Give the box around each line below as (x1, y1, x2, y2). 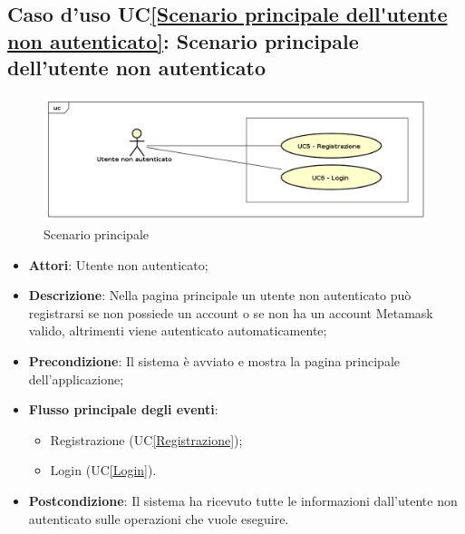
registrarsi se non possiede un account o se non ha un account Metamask (28, 303, 433, 322)
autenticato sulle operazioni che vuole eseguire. (28, 509, 289, 528)
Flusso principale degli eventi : (28, 400, 218, 419)
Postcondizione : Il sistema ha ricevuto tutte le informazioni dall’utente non (28, 490, 458, 510)
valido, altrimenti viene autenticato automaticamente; (28, 321, 327, 340)
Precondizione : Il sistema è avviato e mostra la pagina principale (28, 352, 400, 371)
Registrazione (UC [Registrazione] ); (50, 430, 243, 449)
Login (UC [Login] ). (50, 461, 157, 480)
